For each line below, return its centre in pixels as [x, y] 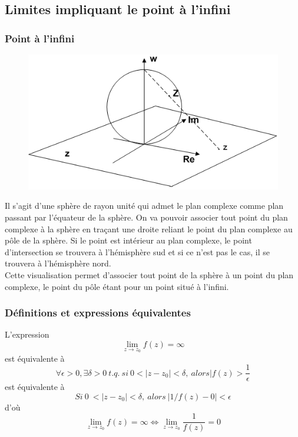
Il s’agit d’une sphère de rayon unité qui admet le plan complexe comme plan [144, 206]
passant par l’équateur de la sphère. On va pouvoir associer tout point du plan [146, 217]
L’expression [27, 334]
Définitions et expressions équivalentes [98, 313]
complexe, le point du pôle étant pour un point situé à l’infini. [117, 286]
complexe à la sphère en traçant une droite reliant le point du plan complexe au [149, 228]
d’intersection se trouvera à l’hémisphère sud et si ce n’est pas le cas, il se [137, 251]
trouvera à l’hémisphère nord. [58, 263]
